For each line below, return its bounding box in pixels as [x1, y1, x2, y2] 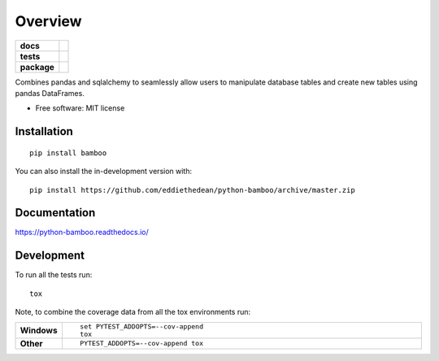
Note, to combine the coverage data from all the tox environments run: [15, 307, 251, 317]
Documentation [15, 206, 96, 220]
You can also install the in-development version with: [15, 167, 193, 176]
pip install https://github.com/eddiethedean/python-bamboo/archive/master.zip [29, 185, 355, 194]
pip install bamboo [29, 148, 107, 158]
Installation [15, 124, 73, 138]
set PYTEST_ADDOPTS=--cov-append [80, 322, 203, 331]
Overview [15, 12, 82, 30]
